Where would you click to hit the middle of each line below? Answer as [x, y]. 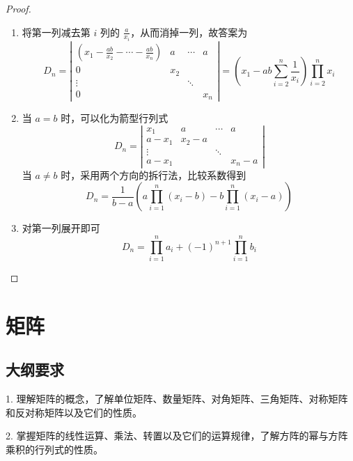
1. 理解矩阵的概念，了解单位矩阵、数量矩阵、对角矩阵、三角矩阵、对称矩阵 [177, 399]
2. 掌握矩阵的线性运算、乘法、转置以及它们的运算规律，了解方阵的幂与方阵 [177, 436]
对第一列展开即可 [61, 228]
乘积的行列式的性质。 [54, 449]
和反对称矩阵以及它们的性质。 [74, 412]
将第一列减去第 [56, 32]
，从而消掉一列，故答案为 [189, 32]
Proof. [18, 8]
